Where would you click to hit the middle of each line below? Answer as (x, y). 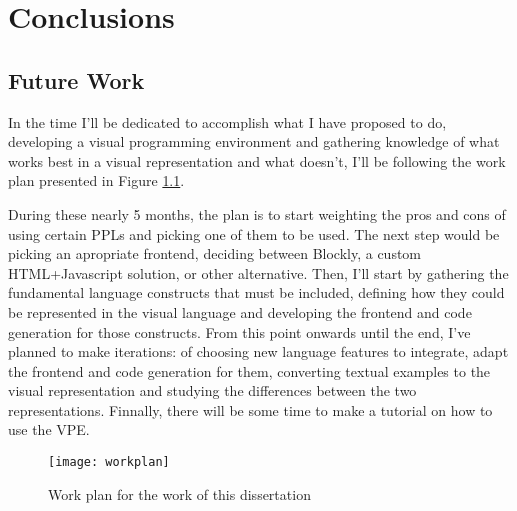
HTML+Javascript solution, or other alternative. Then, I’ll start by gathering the (258, 272)
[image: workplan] (109, 462)
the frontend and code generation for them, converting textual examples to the (249, 370)
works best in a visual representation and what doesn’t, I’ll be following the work (257, 160)
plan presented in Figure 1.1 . (96, 180)
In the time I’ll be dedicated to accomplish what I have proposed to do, (227, 121)
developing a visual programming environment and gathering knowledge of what (254, 141)
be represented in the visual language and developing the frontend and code (240, 311)
